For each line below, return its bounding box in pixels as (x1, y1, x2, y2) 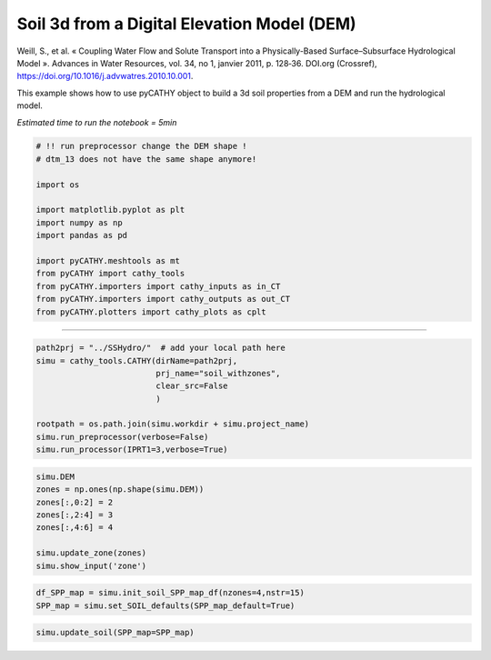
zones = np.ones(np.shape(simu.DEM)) (35, 485, 205, 495)
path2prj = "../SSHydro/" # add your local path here (35, 343, 286, 354)
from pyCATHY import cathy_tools (35, 268, 185, 279)
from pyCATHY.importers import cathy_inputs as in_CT (35, 281, 281, 291)
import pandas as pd (35, 230, 127, 241)
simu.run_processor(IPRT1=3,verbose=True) (35, 445, 228, 455)
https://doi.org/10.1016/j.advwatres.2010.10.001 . (16, 71, 194, 82)
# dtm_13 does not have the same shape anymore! (35, 154, 257, 164)
